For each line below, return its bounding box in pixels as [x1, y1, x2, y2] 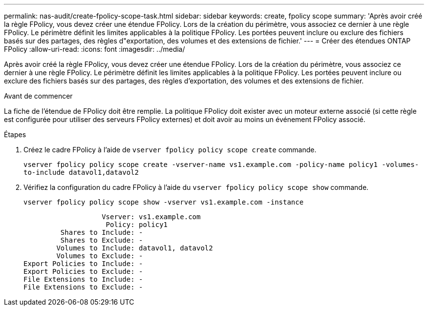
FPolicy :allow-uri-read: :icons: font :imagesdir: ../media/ [4, 45, 185, 53]
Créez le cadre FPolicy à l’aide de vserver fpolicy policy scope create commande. [23, 145, 317, 154]
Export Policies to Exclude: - [23, 268, 143, 275]
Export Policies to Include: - [23, 260, 143, 268]
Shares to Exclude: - [60, 236, 143, 244]
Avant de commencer [4, 92, 73, 100]
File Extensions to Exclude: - [23, 283, 143, 291]
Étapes [4, 130, 26, 139]
